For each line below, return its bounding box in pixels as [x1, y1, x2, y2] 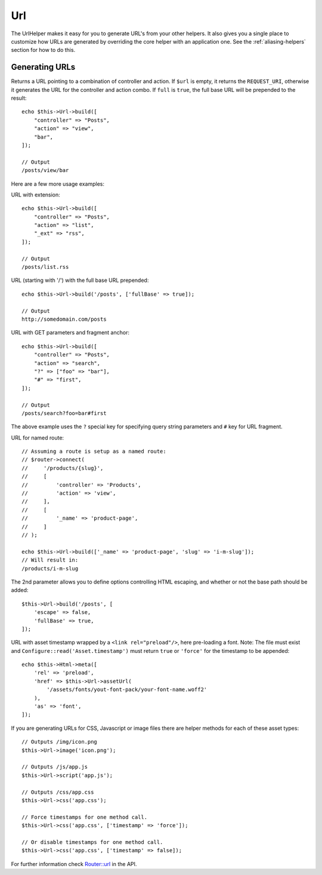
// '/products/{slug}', [21, 465, 104, 471]
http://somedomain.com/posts [21, 316, 107, 323]
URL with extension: [11, 191, 61, 198]
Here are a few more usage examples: [11, 180, 104, 188]
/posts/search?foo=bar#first [21, 410, 107, 416]
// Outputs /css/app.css [21, 788, 94, 796]
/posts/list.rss [21, 263, 69, 271]
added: [11, 587, 29, 594]
